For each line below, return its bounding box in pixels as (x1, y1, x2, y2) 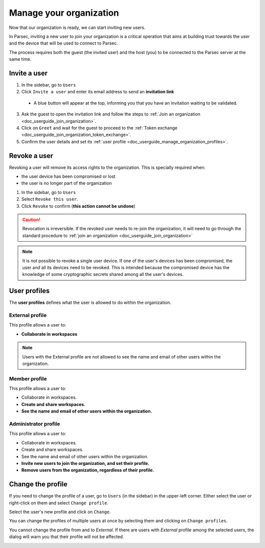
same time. (9, 56, 32, 62)
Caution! (22, 217, 41, 222)
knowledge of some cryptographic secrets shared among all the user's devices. (22, 272, 184, 277)
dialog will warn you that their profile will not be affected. (9, 534, 124, 540)
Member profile (9, 375, 47, 382)
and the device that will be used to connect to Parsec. (9, 40, 118, 46)
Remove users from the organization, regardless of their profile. (21, 467, 155, 473)
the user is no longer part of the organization (21, 180, 112, 186)
